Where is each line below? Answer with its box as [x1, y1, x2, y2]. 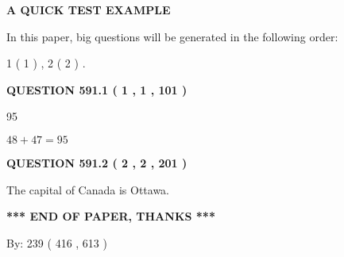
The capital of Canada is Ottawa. [6, 181, 170, 198]
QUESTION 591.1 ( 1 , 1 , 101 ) [6, 81, 187, 98]
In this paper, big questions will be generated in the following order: [6, 28, 338, 44]
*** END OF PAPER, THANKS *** [6, 208, 215, 224]
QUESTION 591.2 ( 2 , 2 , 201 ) [6, 154, 187, 171]
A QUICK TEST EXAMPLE [6, 2, 171, 17]
